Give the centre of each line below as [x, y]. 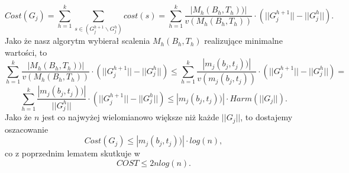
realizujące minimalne [243, 41]
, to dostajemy [266, 117]
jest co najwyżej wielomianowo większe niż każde [131, 117]
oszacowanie [27, 129]
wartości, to [26, 52]
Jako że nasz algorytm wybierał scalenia [77, 41]
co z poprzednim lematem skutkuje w [72, 153]
